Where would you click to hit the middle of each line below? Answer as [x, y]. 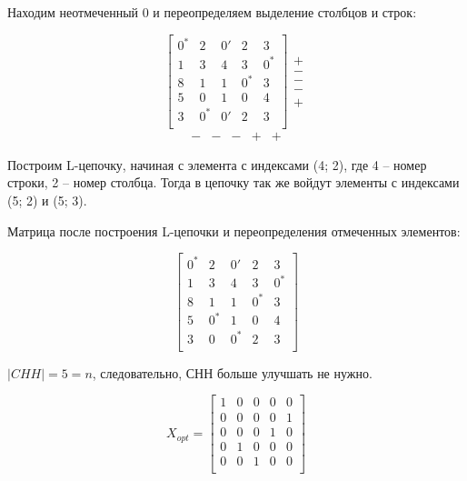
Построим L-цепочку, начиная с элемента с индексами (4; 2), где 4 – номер [217, 164]
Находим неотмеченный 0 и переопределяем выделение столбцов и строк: [212, 12]
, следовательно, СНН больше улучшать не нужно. [232, 372]
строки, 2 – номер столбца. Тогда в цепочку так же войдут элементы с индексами [233, 182]
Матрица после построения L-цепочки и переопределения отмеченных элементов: [234, 230]
